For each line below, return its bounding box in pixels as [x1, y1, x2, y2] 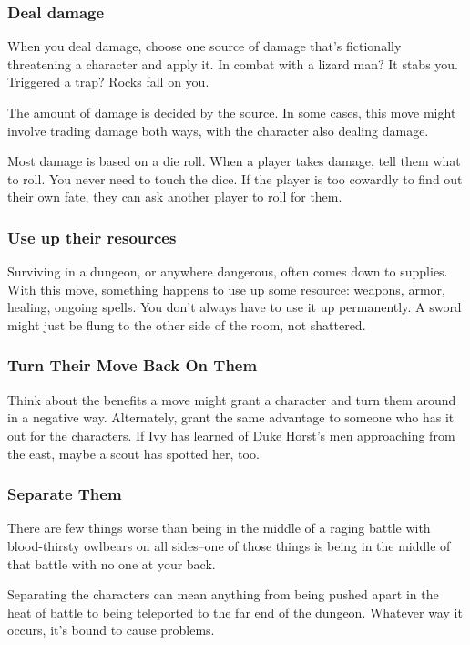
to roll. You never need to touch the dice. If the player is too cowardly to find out [7, 169, 463, 188]
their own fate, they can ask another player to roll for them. [7, 187, 342, 206]
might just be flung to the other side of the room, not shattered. [7, 315, 366, 334]
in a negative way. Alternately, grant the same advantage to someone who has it [7, 408, 455, 427]
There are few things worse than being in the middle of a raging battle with [7, 518, 431, 537]
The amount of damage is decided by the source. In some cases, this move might [7, 103, 456, 121]
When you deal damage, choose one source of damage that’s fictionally [7, 36, 402, 56]
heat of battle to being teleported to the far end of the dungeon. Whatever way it [7, 602, 463, 621]
